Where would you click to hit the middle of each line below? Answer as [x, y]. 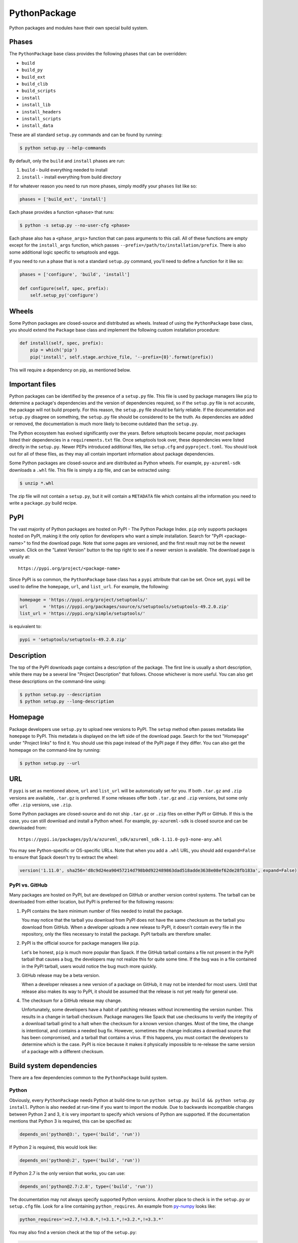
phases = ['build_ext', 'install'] [63, 199]
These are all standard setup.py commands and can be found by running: [86, 135]
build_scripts [39, 91]
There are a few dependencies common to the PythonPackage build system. [88, 1077]
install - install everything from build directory [72, 177]
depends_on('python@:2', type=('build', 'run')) [80, 1160]
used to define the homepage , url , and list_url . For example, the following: [89, 586]
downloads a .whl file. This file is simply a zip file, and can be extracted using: [90, 470]
